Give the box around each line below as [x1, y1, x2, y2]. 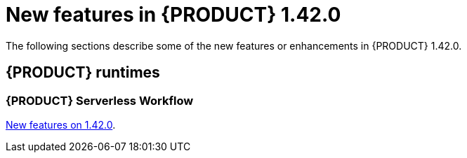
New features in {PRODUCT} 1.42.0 [6, 3, 341, 27]
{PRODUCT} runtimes [6, 64, 160, 82]
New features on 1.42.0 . [6, 118, 116, 131]
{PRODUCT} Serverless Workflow [6, 93, 194, 108]
